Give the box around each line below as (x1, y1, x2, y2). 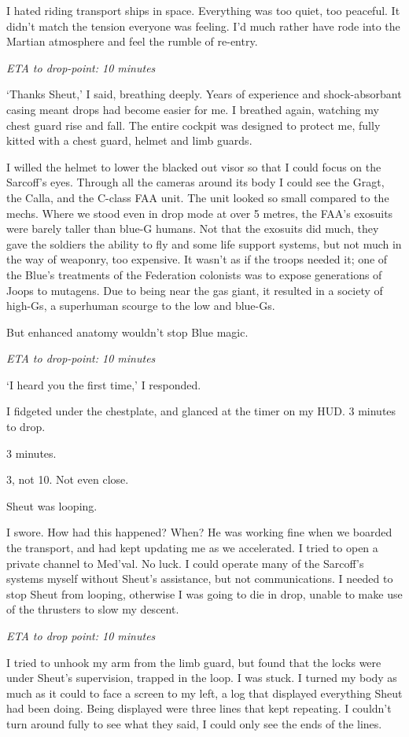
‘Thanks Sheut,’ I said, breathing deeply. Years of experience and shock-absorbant (6, 86, 402, 102)
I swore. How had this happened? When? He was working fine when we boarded (6, 524, 392, 540)
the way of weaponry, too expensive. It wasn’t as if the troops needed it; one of (6, 251, 388, 267)
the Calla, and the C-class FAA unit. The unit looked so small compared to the (6, 189, 389, 205)
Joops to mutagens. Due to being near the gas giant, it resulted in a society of (6, 282, 383, 298)
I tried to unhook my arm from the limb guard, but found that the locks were (6, 654, 381, 670)
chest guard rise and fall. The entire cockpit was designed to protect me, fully (6, 116, 381, 133)
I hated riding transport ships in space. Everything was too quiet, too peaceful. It (6, 2, 400, 18)
